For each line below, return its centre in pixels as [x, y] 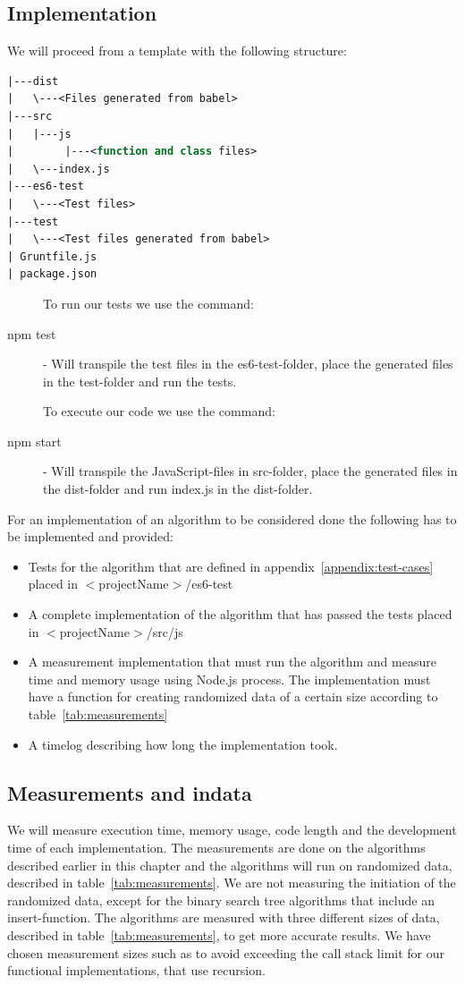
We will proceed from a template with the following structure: [177, 51]
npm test [32, 333]
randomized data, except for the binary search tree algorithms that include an [221, 900]
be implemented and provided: [90, 536]
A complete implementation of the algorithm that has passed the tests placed [240, 614]
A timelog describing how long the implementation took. [183, 744]
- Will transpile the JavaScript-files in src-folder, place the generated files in [250, 471]
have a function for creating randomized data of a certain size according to [233, 696]
